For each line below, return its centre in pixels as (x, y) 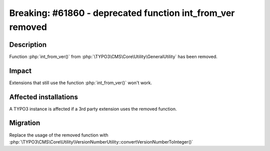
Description (28, 45)
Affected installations (44, 97)
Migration (25, 123)
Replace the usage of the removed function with (59, 135)
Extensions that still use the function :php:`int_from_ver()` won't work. (81, 83)
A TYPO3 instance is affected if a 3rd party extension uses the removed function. (93, 109)
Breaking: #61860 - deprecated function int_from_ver (122, 13)
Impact (20, 71)
